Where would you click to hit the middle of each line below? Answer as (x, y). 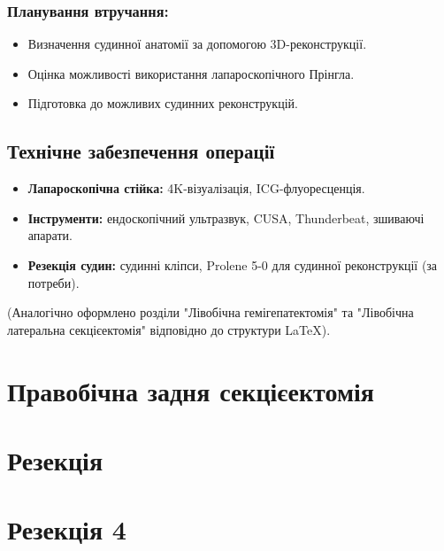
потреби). (54, 282)
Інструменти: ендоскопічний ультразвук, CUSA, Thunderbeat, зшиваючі (226, 217)
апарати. (50, 235)
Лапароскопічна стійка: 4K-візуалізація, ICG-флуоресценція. (196, 188)
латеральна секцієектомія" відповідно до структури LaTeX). (169, 329)
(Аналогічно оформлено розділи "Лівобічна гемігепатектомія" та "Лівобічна (211, 312)
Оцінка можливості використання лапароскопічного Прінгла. (191, 73)
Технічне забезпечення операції (141, 151)
